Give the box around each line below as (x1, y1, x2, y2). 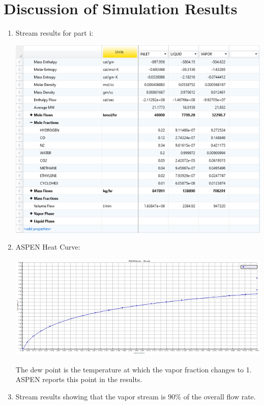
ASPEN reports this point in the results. (15, 374, 142, 385)
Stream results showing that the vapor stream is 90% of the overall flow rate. (15, 391, 256, 402)
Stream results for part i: (15, 28, 94, 38)
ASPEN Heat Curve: (15, 241, 80, 252)
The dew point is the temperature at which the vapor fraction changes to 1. (15, 364, 252, 374)
